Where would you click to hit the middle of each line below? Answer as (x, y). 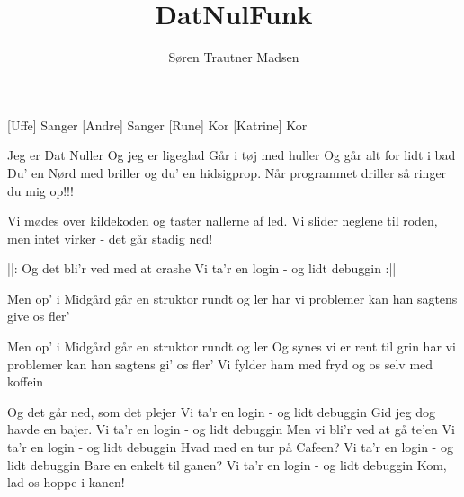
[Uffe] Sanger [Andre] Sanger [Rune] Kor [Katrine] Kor (157, 124)
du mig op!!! (40, 190)
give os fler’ (39, 316)
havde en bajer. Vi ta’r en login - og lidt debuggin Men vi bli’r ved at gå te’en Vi (231, 429)
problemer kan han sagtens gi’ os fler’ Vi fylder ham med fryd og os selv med (220, 364)
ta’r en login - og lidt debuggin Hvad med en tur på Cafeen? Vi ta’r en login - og (230, 447)
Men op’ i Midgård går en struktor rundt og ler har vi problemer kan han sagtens (232, 298)
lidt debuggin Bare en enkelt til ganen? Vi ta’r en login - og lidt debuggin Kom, (227, 464)
